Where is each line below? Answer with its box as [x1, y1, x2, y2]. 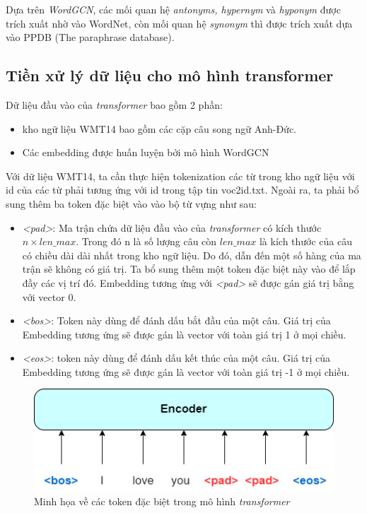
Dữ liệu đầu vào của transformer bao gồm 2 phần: [6, 97, 223, 112]
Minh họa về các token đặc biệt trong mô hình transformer [34, 494, 290, 509]
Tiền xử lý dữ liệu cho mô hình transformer [6, 64, 334, 86]
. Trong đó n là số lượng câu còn [76, 234, 217, 249]
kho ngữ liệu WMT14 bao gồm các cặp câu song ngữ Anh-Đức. [22, 121, 297, 136]
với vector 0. [22, 289, 76, 304]
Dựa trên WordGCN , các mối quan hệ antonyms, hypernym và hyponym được [6, 2, 341, 16]
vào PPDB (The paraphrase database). [6, 30, 175, 45]
